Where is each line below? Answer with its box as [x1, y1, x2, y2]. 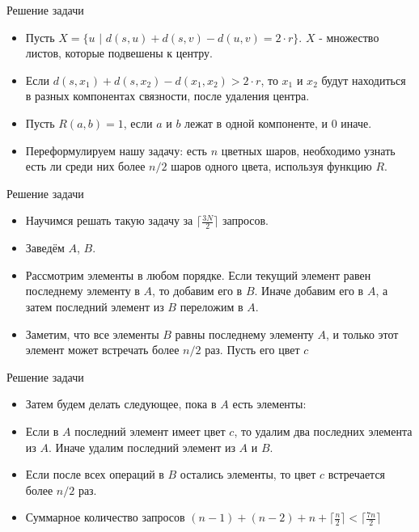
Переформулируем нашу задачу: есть [25, 141, 207, 158]
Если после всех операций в [25, 466, 164, 483]
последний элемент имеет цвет [74, 422, 226, 439]
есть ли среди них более [25, 158, 146, 175]
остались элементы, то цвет [180, 466, 316, 483]
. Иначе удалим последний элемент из [48, 438, 235, 455]
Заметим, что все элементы [25, 325, 159, 342]
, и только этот [326, 325, 399, 342]
